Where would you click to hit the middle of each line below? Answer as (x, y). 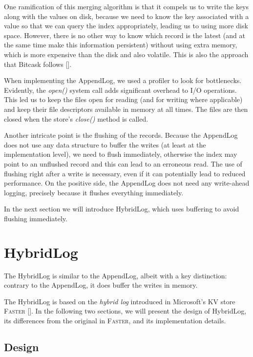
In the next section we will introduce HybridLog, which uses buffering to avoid (122, 209)
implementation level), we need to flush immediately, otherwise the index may (121, 154)
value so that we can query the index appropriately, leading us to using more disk (126, 26)
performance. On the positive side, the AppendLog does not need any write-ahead (127, 183)
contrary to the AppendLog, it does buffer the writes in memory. (101, 285)
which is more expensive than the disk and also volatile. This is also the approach (126, 54)
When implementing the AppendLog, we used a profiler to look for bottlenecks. (123, 80)
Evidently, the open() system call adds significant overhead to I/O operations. (120, 90)
